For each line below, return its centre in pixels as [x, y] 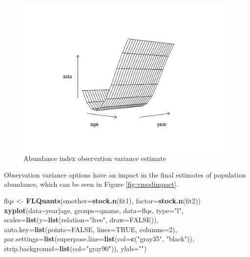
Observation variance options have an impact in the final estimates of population [125, 174]
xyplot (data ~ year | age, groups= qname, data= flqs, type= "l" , [94, 210]
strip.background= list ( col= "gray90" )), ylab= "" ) [75, 248]
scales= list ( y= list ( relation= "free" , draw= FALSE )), [81, 220]
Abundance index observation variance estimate [95, 158]
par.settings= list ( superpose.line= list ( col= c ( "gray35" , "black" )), [99, 239]
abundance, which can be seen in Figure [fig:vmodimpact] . [91, 184]
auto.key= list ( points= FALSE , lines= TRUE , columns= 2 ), [91, 229]
